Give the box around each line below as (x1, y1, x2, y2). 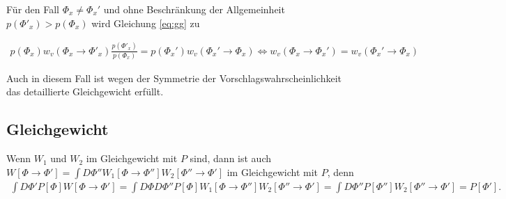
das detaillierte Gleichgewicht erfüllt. (6, 84, 164, 99)
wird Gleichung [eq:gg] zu (91, 15, 200, 30)
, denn (327, 164, 354, 179)
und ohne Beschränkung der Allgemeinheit (103, 2, 285, 16)
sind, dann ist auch (190, 151, 271, 166)
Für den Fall (6, 2, 59, 16)
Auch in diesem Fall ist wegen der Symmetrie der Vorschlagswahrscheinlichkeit (6, 70, 342, 85)
